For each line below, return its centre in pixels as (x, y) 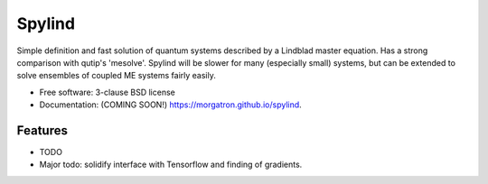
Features (42, 130)
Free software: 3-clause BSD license (107, 92)
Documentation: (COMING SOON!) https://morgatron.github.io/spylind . (170, 105)
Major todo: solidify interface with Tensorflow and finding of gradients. (171, 165)
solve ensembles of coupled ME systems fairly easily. (116, 76)
